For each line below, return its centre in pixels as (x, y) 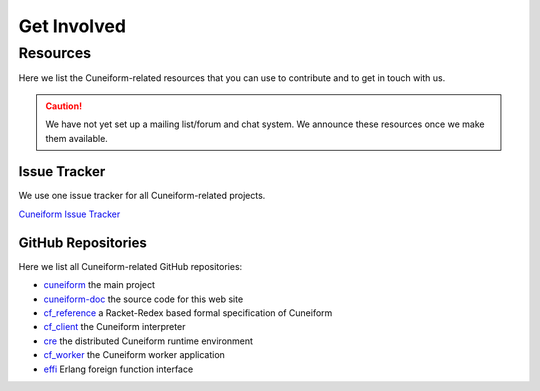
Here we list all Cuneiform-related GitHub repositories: (130, 266)
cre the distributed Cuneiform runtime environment (148, 341)
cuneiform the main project (99, 285)
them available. (77, 138)
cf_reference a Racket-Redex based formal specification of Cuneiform (188, 312)
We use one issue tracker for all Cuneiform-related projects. (142, 196)
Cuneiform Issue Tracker (69, 214)
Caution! (64, 106)
